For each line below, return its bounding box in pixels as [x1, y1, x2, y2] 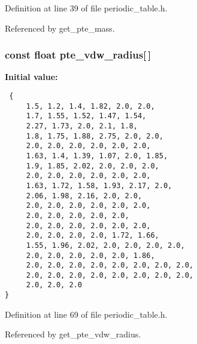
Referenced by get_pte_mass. [5, 21, 115, 34]
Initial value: [5, 70, 58, 83]
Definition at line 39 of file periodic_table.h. [5, 2, 168, 14]
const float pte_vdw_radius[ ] [5, 47, 151, 62]
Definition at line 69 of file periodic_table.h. [5, 308, 168, 320]
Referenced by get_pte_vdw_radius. [5, 328, 141, 340]
